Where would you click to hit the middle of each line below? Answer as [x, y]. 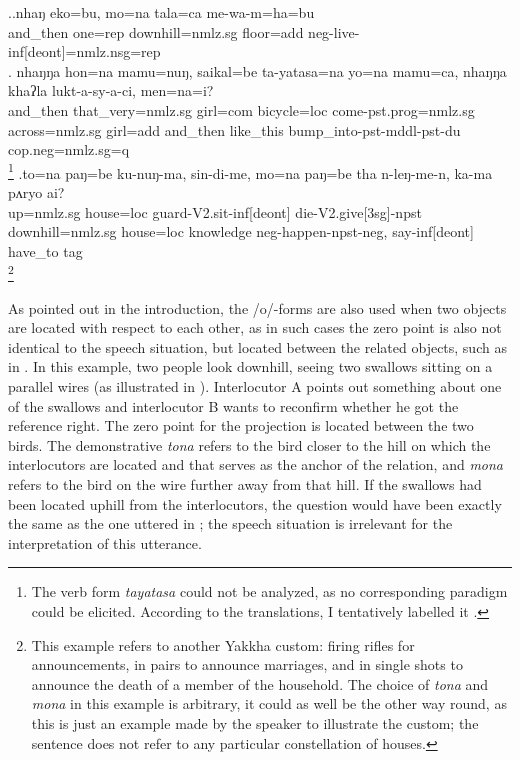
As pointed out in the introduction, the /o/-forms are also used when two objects [257, 307]
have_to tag [45, 250]
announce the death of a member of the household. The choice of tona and [260, 683]
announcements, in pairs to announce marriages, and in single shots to [247, 664]
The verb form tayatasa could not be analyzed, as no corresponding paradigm [269, 591]
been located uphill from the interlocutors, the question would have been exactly [255, 503]
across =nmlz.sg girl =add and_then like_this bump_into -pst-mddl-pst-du [234, 129]
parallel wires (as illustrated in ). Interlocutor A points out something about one [255, 386]
